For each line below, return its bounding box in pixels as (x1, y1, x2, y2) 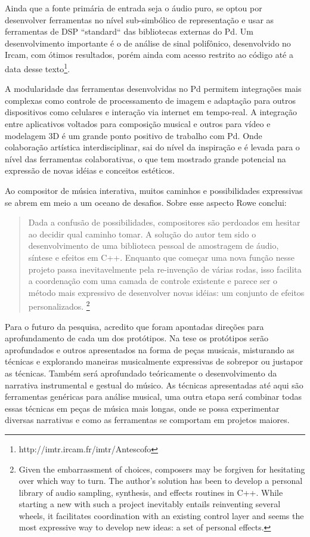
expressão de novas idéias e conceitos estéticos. (5, 164, 175, 177)
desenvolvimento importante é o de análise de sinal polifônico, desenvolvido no (5, 36, 291, 49)
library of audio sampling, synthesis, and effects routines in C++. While (18, 486, 283, 498)
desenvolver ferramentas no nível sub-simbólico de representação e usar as (5, 13, 274, 26)
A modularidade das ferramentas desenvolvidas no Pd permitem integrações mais (5, 82, 302, 95)
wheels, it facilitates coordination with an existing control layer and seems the (18, 509, 304, 521)
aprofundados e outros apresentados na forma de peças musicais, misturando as (5, 343, 294, 356)
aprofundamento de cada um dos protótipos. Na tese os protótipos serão (5, 332, 269, 344)
